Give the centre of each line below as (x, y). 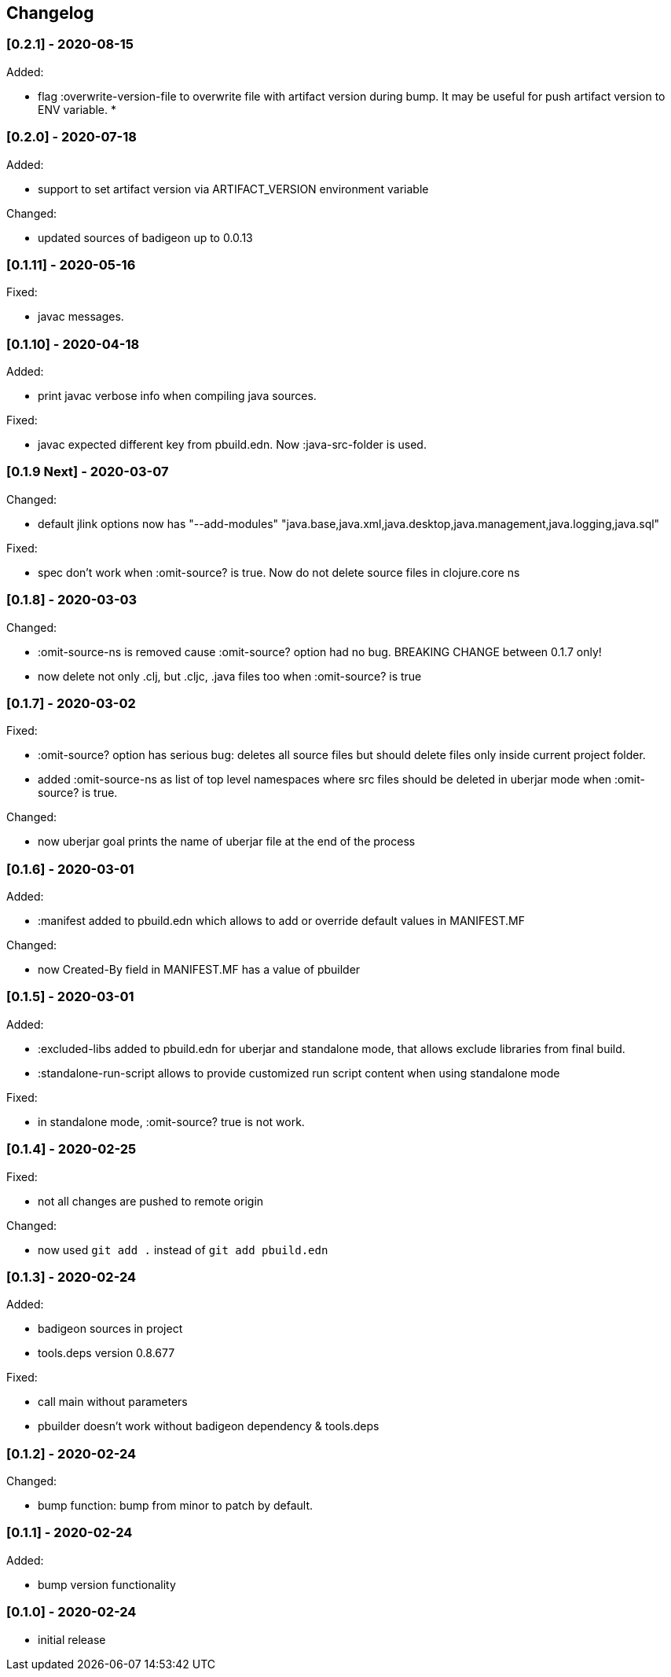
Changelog (50, 13)
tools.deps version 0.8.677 (106, 1353)
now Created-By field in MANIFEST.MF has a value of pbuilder (199, 970)
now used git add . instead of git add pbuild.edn (183, 1249)
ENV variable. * (77, 109)
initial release (72, 1639)
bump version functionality (107, 1584)
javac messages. (81, 317)
